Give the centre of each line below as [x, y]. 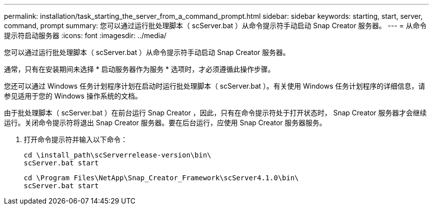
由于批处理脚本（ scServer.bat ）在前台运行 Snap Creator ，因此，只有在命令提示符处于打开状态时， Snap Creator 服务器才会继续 [216, 113]
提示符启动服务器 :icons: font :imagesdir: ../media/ [85, 35]
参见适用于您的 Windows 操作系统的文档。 [73, 96]
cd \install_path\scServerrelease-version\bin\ [118, 155]
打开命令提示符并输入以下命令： [76, 139]
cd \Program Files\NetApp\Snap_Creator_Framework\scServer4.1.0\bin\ [161, 178]
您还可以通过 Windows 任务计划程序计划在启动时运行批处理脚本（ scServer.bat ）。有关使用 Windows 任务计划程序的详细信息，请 [215, 86]
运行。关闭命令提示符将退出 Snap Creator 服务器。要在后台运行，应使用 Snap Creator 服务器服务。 [165, 123]
